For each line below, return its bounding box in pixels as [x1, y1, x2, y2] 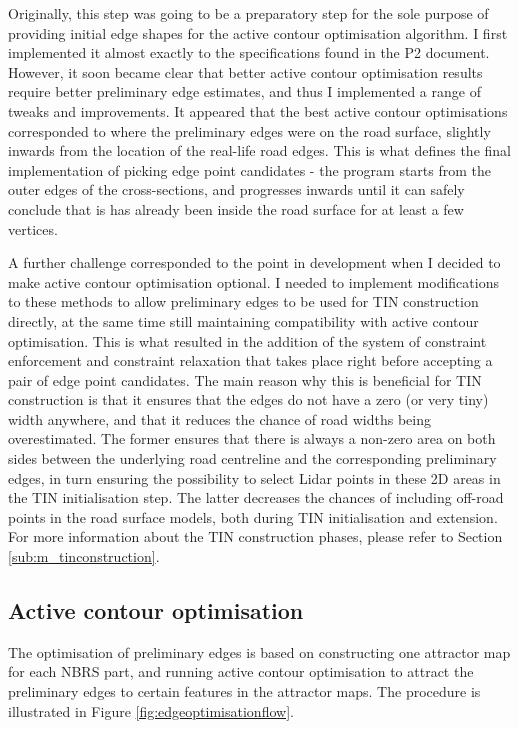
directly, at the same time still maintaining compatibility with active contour [8, 310, 479, 331]
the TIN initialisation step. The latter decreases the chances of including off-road [8, 487, 504, 508]
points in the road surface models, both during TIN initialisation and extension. [8, 506, 498, 527]
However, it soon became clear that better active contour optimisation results [8, 61, 483, 82]
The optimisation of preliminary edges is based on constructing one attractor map [8, 641, 511, 662]
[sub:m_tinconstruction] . [8, 546, 160, 567]
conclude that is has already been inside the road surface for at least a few [8, 198, 464, 219]
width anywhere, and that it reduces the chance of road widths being [8, 408, 432, 429]
